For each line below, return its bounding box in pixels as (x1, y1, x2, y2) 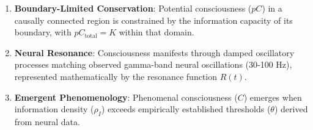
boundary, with (14, 26, 72, 38)
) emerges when (243, 90, 302, 103)
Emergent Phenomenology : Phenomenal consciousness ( (14, 90, 238, 103)
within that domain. (119, 26, 194, 38)
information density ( (14, 103, 94, 115)
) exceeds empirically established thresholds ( (101, 103, 271, 115)
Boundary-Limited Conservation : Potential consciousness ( (14, 2, 252, 14)
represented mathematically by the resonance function (14, 70, 218, 82)
